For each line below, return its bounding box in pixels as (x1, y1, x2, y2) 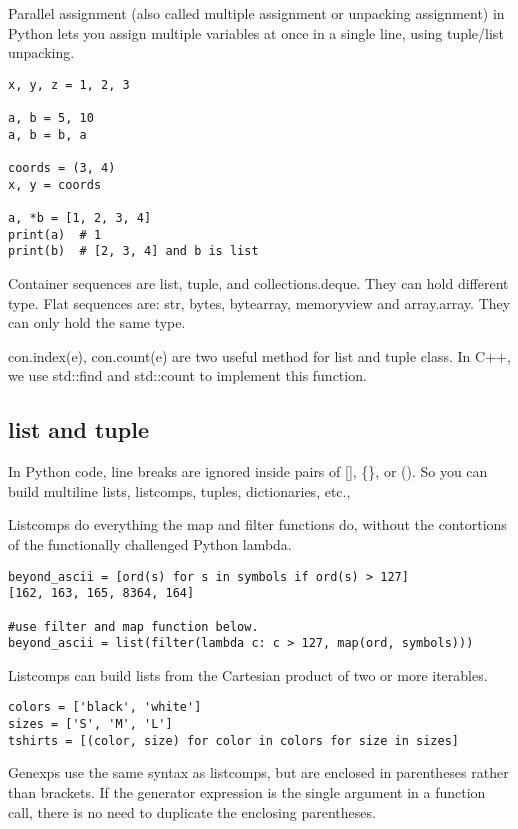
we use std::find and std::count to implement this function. (8, 365, 367, 386)
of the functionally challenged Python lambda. (8, 533, 292, 554)
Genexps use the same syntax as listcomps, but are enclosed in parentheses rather (8, 762, 509, 783)
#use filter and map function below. (8, 619, 259, 634)
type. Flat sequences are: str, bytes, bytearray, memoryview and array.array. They (8, 292, 511, 313)
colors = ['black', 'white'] (8, 700, 202, 715)
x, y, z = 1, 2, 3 (8, 77, 130, 92)
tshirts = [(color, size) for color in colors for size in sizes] (8, 733, 460, 748)
